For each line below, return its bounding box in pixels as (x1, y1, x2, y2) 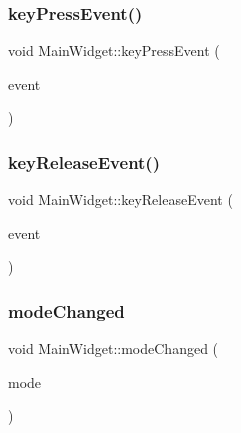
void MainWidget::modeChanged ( (8, 338, 219, 359)
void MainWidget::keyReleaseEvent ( (8, 189, 233, 210)
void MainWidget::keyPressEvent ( (8, 40, 220, 61)
